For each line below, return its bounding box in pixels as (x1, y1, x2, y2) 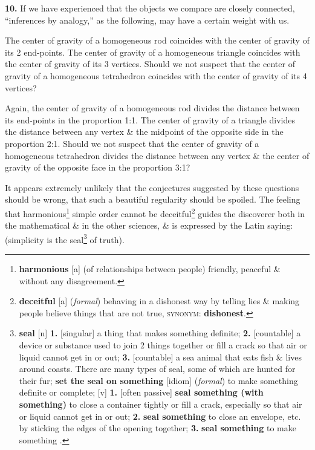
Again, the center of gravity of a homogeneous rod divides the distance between (5, 102, 300, 114)
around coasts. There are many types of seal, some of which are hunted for (19, 362, 296, 375)
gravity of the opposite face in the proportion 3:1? (5, 161, 190, 174)
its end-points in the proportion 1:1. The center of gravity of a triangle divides (5, 113, 295, 126)
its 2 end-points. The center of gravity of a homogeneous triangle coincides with (5, 45, 300, 58)
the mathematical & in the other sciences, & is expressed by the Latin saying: (5, 219, 293, 232)
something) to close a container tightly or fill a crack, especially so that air (19, 397, 302, 410)
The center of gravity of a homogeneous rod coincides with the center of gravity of (5, 34, 310, 47)
